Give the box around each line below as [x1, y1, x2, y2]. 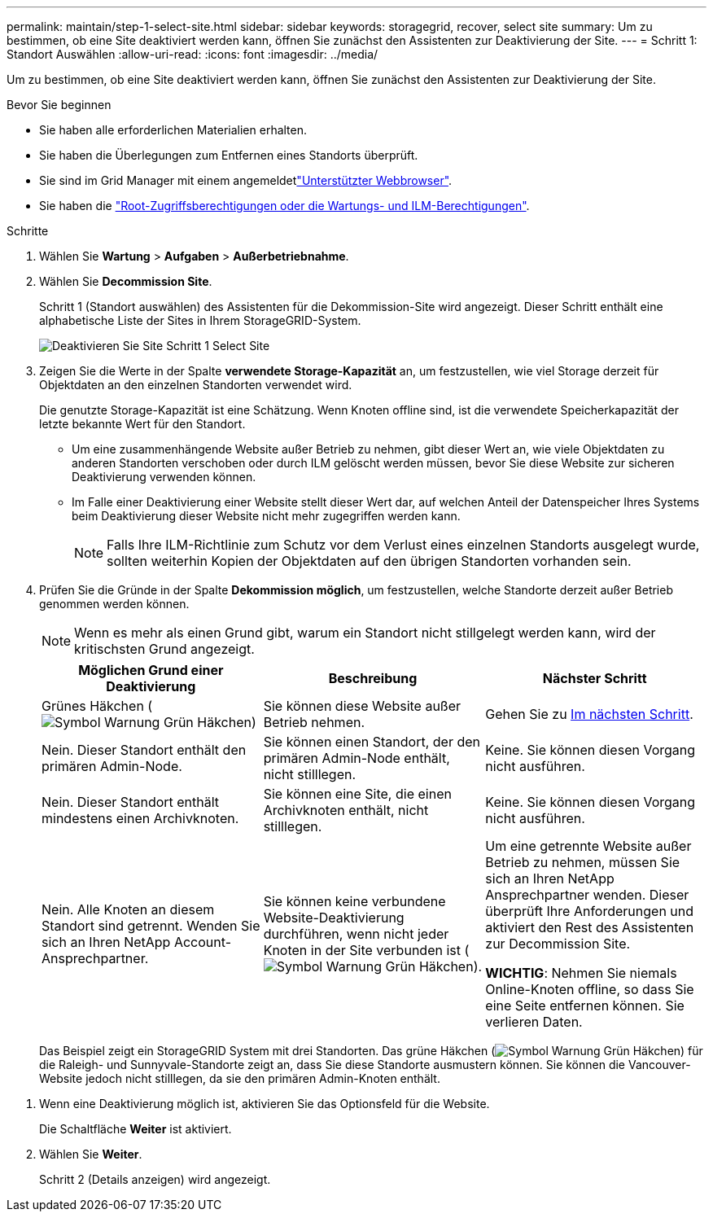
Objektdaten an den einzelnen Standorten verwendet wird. [39, 378, 352, 392]
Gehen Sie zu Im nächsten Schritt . [485, 706, 693, 722]
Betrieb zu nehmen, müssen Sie [485, 854, 680, 870]
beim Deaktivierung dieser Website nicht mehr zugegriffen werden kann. [72, 509, 461, 523]
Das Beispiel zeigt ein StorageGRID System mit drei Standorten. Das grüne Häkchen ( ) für [39, 1044, 703, 1058]
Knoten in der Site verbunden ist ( [263, 942, 470, 958]
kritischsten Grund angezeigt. [74, 641, 255, 657]
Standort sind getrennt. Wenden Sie [42, 918, 260, 934]
